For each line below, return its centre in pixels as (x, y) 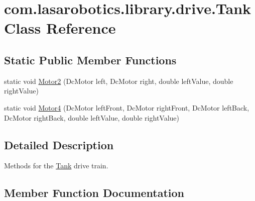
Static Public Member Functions (90, 60)
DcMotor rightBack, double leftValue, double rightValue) (92, 117)
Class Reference (60, 28)
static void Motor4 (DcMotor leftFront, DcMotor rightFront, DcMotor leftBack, (127, 107)
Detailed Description (59, 144)
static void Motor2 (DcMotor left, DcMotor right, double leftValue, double (119, 81)
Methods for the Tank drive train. (56, 166)
